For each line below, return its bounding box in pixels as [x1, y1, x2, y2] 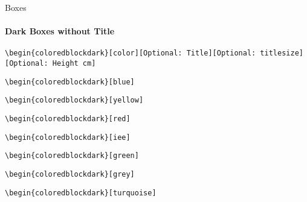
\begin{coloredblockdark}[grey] [5, 169, 135, 178]
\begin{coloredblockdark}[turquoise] [5, 188, 157, 197]
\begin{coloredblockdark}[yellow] [5, 96, 144, 105]
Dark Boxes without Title [5, 25, 115, 37]
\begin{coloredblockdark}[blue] [5, 77, 135, 86]
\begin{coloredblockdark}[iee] [5, 133, 131, 142]
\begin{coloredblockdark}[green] [5, 151, 139, 160]
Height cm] [52, 59, 96, 68]
